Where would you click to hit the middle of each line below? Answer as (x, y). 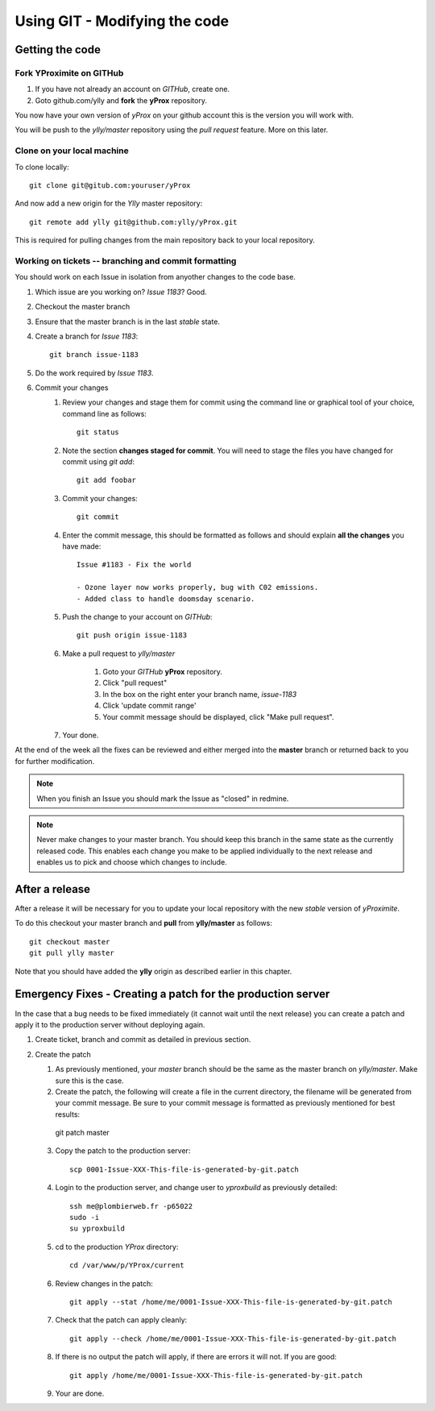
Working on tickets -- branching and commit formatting (126, 260)
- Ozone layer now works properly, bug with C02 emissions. (198, 587)
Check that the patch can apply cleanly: (121, 1320)
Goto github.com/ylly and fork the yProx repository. (121, 100)
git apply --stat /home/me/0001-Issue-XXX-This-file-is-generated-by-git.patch (231, 1302)
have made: (82, 546)
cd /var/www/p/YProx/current (127, 1266)
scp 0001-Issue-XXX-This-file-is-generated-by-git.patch (184, 1169)
